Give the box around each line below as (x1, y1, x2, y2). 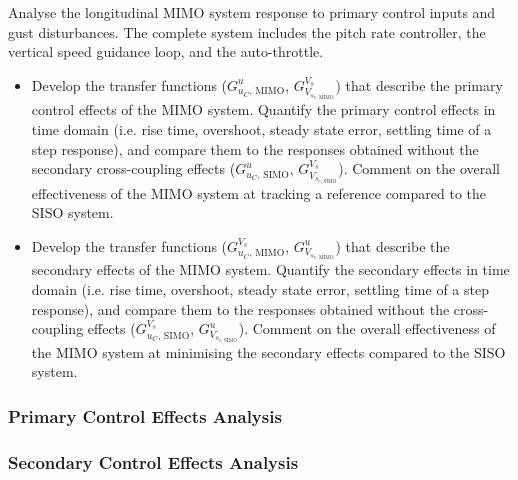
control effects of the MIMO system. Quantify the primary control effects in (31, 99, 496, 120)
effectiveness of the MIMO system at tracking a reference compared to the (31, 182, 487, 203)
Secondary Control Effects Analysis (8, 449, 299, 474)
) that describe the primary (335, 74, 503, 95)
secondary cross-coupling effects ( (31, 158, 236, 179)
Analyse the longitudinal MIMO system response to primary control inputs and (8, 2, 496, 22)
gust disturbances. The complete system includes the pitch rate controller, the (8, 21, 486, 42)
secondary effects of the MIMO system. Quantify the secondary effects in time (31, 259, 510, 280)
